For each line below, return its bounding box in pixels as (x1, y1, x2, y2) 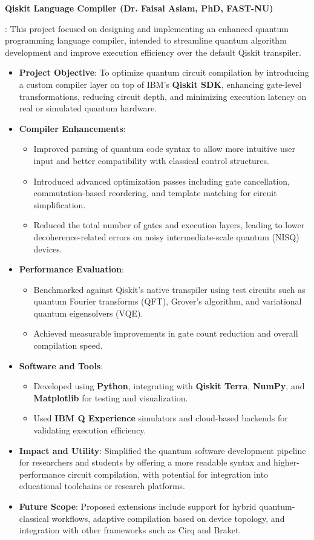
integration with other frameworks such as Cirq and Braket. (19, 524, 241, 536)
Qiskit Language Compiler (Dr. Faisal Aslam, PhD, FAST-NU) (5, 2, 273, 14)
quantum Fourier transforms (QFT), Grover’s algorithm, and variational (33, 295, 302, 308)
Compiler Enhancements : (19, 122, 126, 134)
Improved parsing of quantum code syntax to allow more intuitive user (33, 142, 296, 155)
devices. (33, 242, 62, 255)
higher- (273, 456, 299, 469)
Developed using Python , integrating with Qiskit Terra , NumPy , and (33, 380, 305, 392)
